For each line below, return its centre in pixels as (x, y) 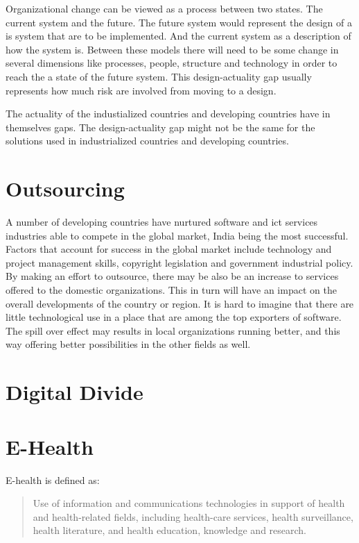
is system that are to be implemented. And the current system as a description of (178, 36)
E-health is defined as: (53, 479)
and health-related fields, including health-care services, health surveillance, (193, 516)
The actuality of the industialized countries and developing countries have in (168, 114)
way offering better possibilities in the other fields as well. (128, 344)
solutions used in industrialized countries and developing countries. (147, 141)
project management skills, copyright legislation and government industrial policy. (179, 262)
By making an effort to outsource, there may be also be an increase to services (172, 276)
